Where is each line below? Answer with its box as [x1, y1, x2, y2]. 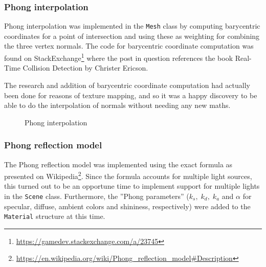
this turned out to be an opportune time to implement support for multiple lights [4, 181, 260, 191]
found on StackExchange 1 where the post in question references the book [4, 51, 233, 63]
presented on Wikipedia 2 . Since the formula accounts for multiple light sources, [4, 169, 252, 181]
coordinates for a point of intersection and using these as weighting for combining [4, 30, 260, 41]
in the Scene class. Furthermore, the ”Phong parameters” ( [4, 190, 189, 201]
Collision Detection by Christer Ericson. [23, 62, 148, 73]
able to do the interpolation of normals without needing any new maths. [4, 100, 231, 110]
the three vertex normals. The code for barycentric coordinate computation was [4, 40, 254, 51]
